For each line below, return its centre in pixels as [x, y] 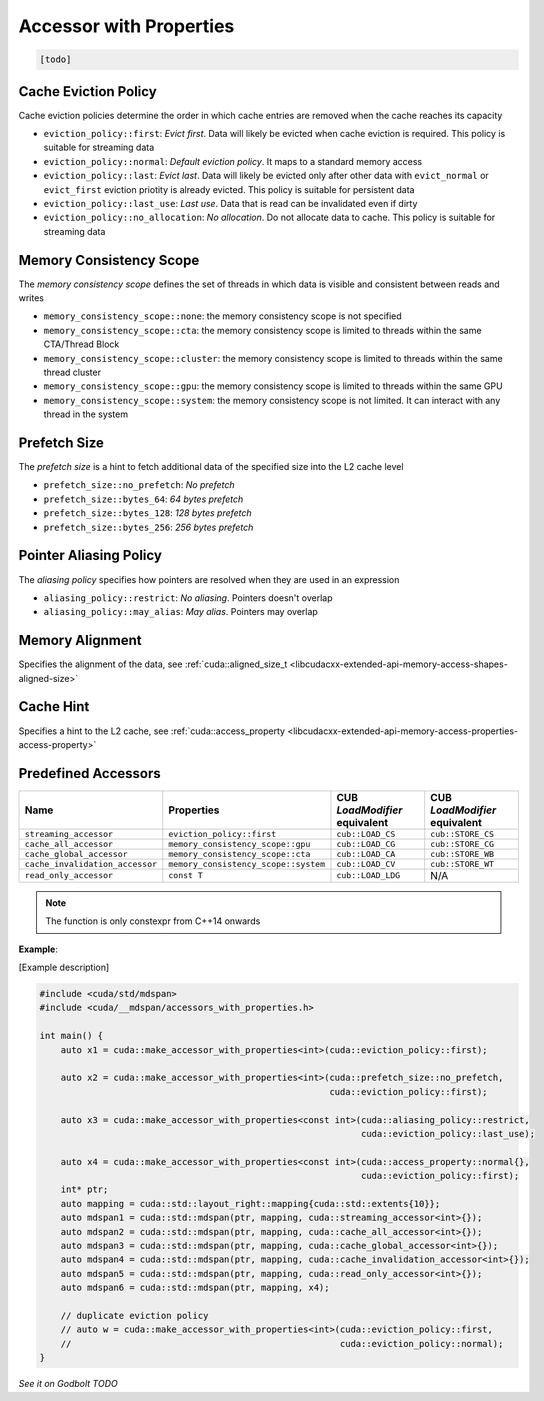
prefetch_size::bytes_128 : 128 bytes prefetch [147, 513]
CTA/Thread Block [81, 344]
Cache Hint [54, 706]
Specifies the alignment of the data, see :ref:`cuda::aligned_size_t [153, 664]
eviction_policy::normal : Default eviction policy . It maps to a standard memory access [233, 161]
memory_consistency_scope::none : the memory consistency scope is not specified [222, 316]
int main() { [71, 1036]
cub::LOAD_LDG [368, 875]
